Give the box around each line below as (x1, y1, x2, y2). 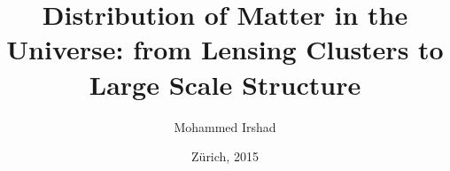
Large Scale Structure (89, 66, 361, 102)
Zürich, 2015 (191, 147, 259, 166)
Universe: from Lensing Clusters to (6, 31, 444, 67)
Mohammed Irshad (174, 117, 276, 136)
